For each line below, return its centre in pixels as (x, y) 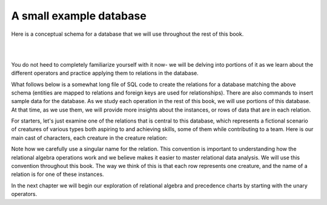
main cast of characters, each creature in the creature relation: (89, 138)
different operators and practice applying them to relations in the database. (105, 73)
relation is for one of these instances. (58, 174)
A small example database (79, 16)
